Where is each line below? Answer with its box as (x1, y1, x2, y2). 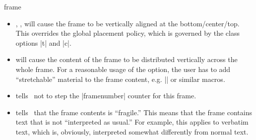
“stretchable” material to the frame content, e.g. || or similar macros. (15, 73, 225, 84)
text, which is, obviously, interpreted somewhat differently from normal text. (15, 126, 249, 137)
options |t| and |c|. (15, 37, 71, 48)
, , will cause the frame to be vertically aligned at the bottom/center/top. (15, 18, 240, 28)
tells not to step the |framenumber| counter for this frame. (15, 90, 196, 101)
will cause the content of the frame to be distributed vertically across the (15, 54, 238, 65)
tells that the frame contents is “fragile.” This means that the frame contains (15, 107, 252, 117)
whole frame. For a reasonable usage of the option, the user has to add (15, 64, 231, 74)
